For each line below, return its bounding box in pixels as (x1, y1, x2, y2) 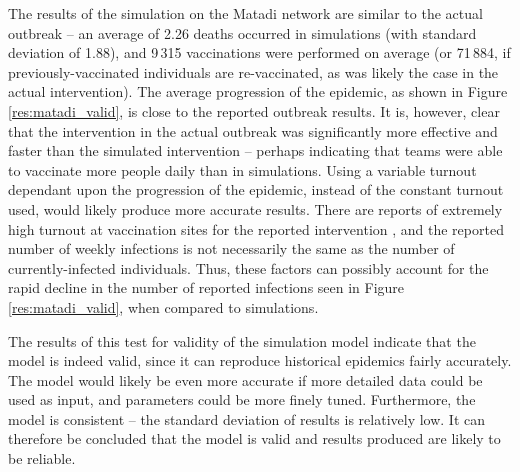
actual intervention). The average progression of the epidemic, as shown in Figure (8, 81, 508, 102)
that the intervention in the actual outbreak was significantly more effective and (8, 120, 498, 141)
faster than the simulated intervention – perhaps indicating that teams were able (8, 140, 503, 161)
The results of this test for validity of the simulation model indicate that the (8, 330, 476, 351)
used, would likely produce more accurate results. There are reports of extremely (8, 198, 503, 219)
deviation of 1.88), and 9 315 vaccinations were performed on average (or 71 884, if (8, 42, 511, 63)
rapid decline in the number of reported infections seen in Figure (8, 277, 405, 298)
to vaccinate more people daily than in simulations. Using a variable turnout (8, 159, 477, 180)
